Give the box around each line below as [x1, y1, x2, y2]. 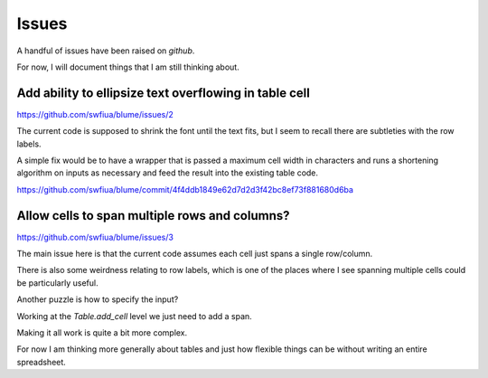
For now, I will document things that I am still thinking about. [16, 61, 239, 72]
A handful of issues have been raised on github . [16, 45, 195, 56]
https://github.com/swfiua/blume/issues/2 [16, 109, 174, 119]
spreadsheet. [16, 356, 67, 367]
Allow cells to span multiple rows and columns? [16, 208, 290, 223]
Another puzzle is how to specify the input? [16, 294, 179, 305]
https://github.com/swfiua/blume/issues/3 [16, 232, 174, 242]
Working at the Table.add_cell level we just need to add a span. [16, 310, 252, 321]
